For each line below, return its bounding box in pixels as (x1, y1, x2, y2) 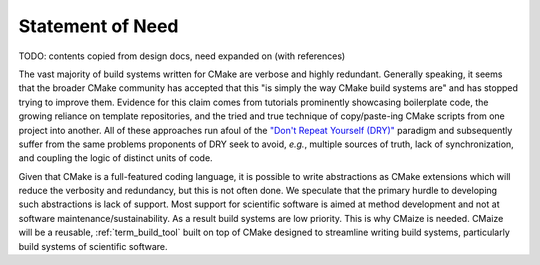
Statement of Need (18, 15, 179, 37)
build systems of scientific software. (18, 240, 169, 252)
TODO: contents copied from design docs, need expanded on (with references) (18, 50, 346, 62)
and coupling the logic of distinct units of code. (18, 152, 214, 164)
